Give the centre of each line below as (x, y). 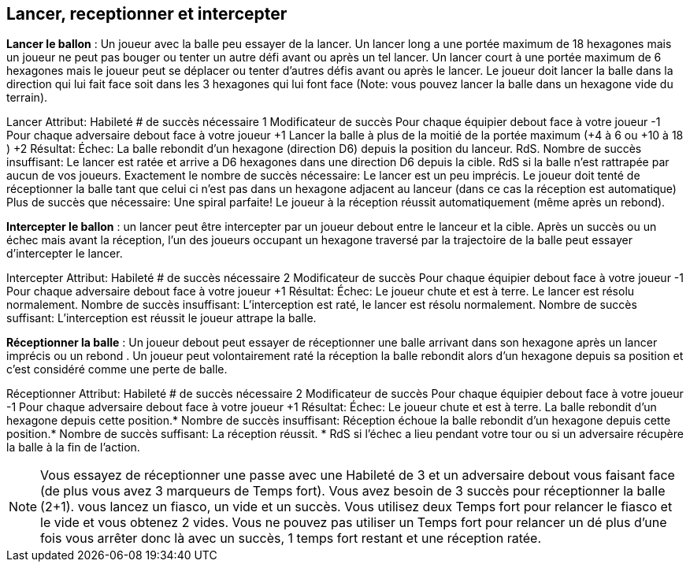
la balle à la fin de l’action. (73, 447)
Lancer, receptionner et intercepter (147, 14)
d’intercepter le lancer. (65, 254)
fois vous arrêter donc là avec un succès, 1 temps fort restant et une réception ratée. (291, 538)
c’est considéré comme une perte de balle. (117, 369)
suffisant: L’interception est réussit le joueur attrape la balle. (161, 318)
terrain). (27, 98)
